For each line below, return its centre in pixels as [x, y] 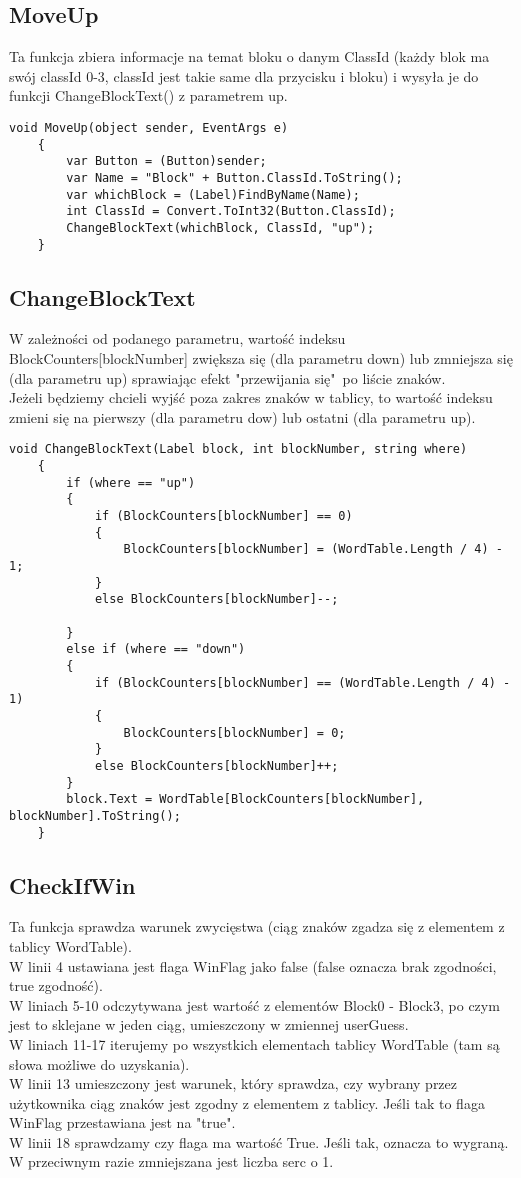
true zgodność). [56, 985]
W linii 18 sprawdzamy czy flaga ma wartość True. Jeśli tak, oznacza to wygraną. [259, 1141]
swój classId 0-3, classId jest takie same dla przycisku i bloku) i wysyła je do [244, 75]
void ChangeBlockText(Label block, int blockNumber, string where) [238, 449]
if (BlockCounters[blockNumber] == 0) [223, 516]
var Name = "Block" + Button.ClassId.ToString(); [234, 177]
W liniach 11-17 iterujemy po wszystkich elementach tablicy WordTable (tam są [254, 1043]
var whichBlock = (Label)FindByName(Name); [213, 194]
